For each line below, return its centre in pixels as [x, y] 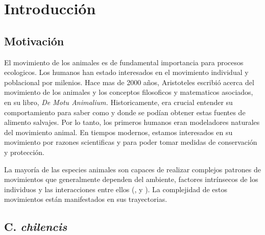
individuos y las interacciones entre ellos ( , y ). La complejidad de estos [116, 189]
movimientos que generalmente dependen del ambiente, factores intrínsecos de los [131, 179]
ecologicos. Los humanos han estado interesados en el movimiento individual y [126, 72]
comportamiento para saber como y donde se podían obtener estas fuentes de [125, 112]
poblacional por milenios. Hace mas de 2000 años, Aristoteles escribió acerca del [129, 82]
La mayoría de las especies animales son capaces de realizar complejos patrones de [132, 169]
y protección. [24, 152]
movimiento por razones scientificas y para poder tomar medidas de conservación [131, 142]
